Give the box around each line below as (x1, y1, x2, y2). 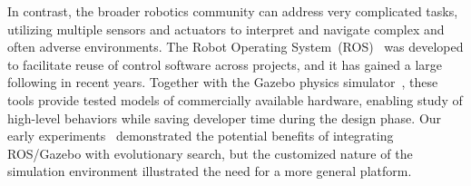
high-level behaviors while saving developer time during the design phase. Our (7, 108, 442, 127)
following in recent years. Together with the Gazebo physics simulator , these (7, 73, 438, 92)
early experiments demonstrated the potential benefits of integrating (7, 126, 394, 145)
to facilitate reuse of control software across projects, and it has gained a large (7, 54, 442, 73)
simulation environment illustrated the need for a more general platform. (7, 162, 412, 181)
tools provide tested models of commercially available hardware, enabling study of (7, 90, 463, 109)
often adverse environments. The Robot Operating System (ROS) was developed (7, 37, 464, 56)
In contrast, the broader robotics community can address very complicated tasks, (7, 2, 458, 20)
